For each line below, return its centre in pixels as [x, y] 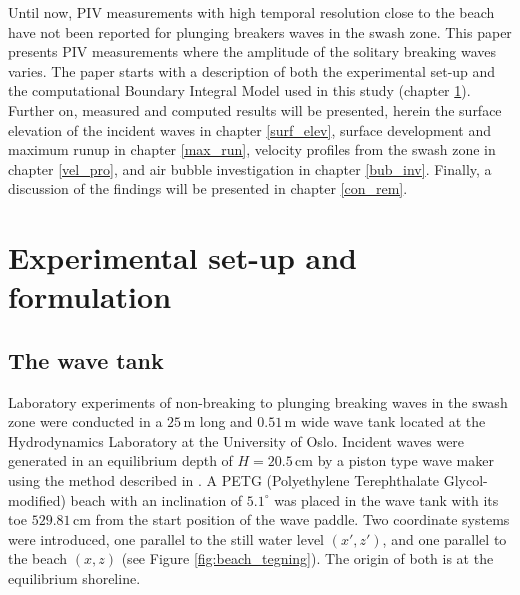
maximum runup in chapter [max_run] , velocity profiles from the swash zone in [252, 149]
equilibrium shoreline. [74, 578]
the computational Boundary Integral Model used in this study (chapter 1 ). [239, 90]
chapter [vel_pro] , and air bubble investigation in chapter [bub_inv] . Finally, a [250, 168]
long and [226, 421]
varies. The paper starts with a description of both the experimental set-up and [252, 70]
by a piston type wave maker [405, 460]
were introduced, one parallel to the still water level [166, 538]
